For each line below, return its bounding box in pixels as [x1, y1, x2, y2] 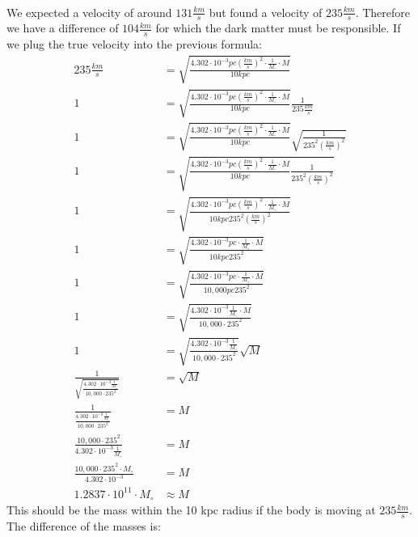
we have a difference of [6, 19, 119, 36]
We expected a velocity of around [6, 3, 172, 20]
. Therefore [355, 3, 411, 20]
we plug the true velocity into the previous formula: [6, 36, 262, 53]
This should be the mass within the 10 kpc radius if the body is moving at [6, 501, 376, 518]
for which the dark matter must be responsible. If [155, 19, 401, 36]
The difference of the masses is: [6, 517, 161, 534]
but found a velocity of [209, 3, 323, 20]
